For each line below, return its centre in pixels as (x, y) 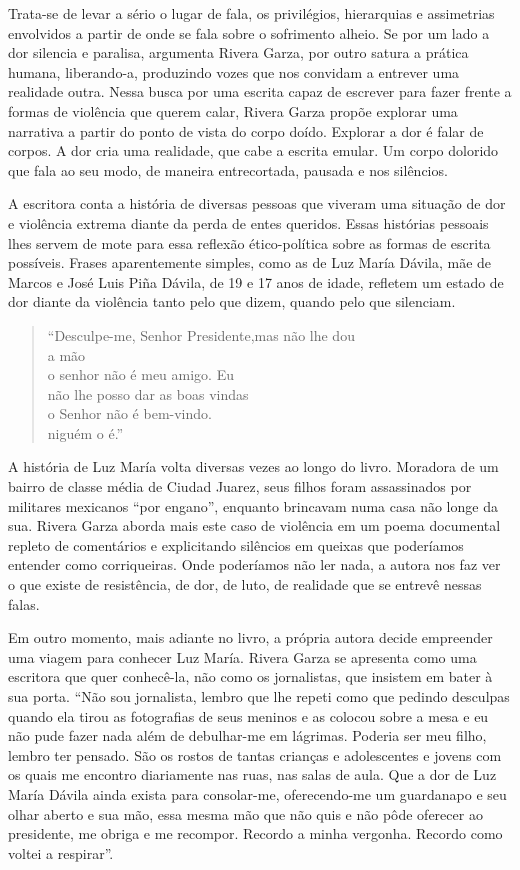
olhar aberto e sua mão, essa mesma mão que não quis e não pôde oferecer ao (245, 813)
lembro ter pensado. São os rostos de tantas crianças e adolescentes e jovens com (255, 754)
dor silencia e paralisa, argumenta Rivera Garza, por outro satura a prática (238, 52)
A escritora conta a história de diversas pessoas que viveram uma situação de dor (257, 203)
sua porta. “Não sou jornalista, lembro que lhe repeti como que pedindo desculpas (259, 696)
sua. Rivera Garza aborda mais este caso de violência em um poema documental (254, 525)
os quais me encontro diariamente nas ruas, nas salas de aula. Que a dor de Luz (252, 774)
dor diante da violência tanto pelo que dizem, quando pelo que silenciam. (232, 301)
